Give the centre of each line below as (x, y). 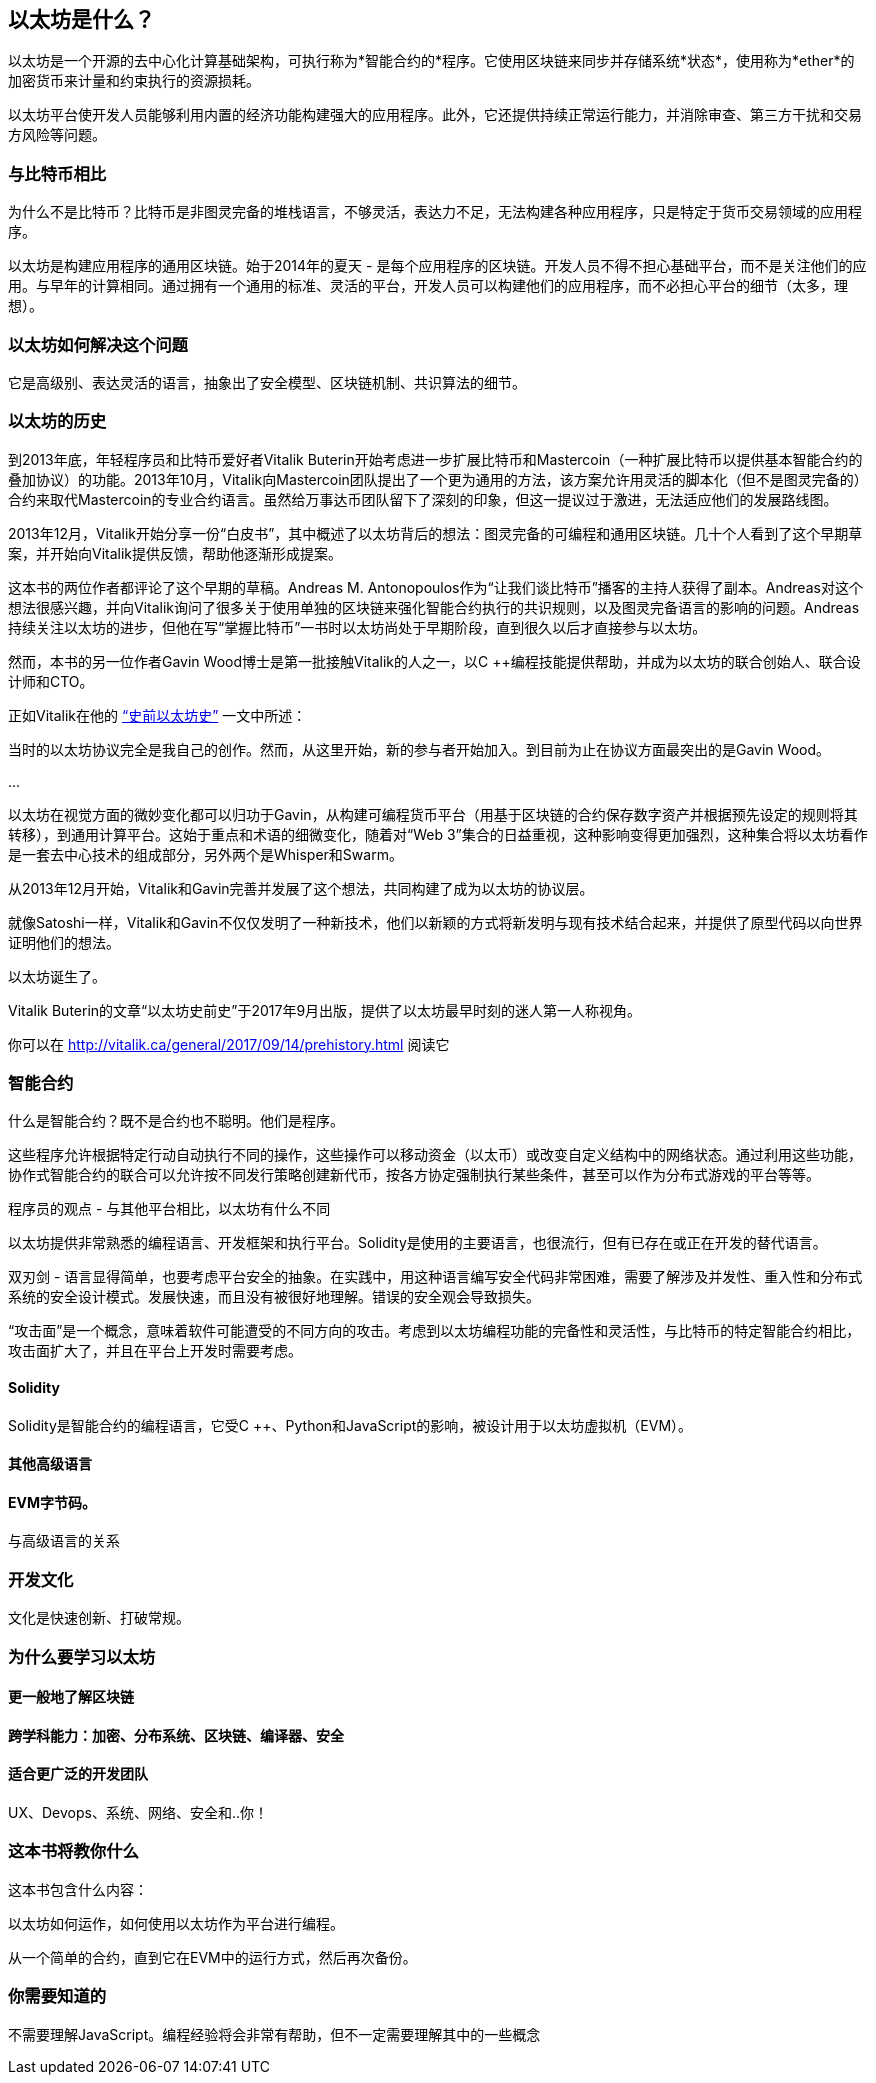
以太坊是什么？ (81, 19)
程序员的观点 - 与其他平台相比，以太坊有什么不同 (169, 1209)
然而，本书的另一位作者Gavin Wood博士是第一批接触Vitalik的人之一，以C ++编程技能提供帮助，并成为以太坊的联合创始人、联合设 (434, 661)
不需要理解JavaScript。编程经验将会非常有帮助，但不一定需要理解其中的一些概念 (274, 2034)
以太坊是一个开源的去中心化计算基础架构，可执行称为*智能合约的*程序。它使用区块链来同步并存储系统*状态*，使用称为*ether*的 (431, 61)
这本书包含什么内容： (78, 1889)
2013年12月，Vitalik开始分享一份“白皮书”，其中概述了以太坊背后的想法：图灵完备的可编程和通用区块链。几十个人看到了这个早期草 (435, 533)
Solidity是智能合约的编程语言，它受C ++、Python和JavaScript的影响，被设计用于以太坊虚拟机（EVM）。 (350, 1425)
